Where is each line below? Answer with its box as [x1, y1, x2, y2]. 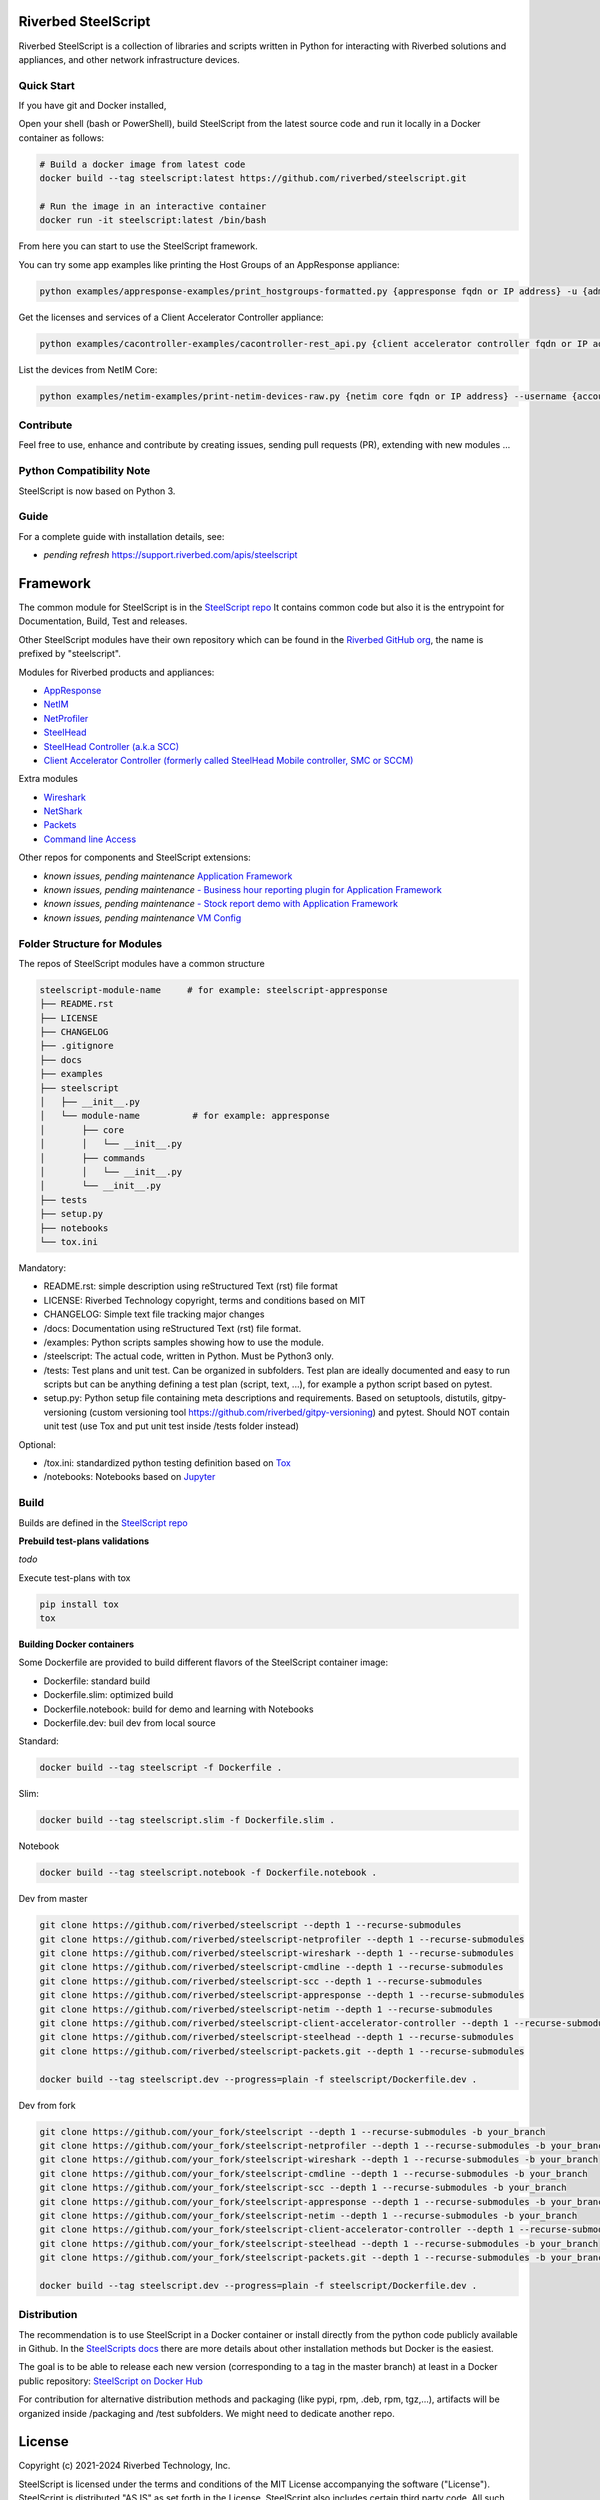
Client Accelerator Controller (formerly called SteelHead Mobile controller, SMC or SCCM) [43, 754, 414, 766]
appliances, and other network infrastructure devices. [18, 53, 240, 65]
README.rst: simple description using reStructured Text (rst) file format [43, 1280, 339, 1292]
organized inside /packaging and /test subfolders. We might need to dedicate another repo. [18, 2407, 395, 2419]
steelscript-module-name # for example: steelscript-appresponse [39, 984, 388, 995]
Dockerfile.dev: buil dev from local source [43, 1717, 216, 1729]
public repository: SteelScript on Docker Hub [18, 2375, 204, 2387]
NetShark [43, 805, 83, 817]
